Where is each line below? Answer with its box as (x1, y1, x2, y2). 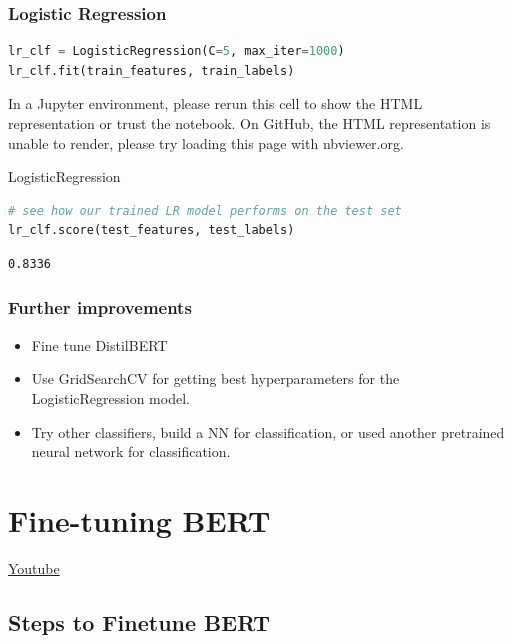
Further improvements (8, 295, 192, 320)
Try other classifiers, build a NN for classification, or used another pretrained (31, 421, 505, 442)
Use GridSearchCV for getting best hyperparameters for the (31, 368, 400, 389)
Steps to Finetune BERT (8, 606, 271, 637)
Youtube (8, 557, 60, 578)
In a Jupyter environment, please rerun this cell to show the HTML (8, 93, 423, 114)
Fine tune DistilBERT (31, 334, 168, 355)
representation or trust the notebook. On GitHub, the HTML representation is (8, 113, 491, 133)
